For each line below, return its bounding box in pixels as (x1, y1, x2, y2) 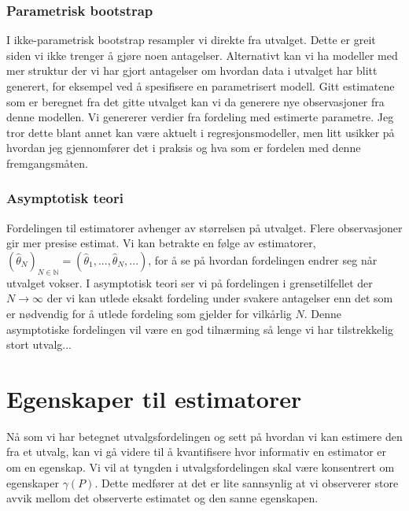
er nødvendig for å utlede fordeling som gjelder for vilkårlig (6, 305, 292, 321)
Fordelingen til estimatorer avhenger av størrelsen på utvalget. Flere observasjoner (6, 219, 403, 235)
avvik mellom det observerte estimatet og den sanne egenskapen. (6, 490, 319, 506)
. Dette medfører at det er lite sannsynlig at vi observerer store (94, 474, 399, 491)
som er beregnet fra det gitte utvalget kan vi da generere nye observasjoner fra (6, 93, 385, 109)
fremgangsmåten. (6, 154, 88, 171)
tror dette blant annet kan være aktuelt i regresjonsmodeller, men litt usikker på (6, 124, 395, 140)
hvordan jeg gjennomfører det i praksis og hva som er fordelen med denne (6, 139, 361, 156)
